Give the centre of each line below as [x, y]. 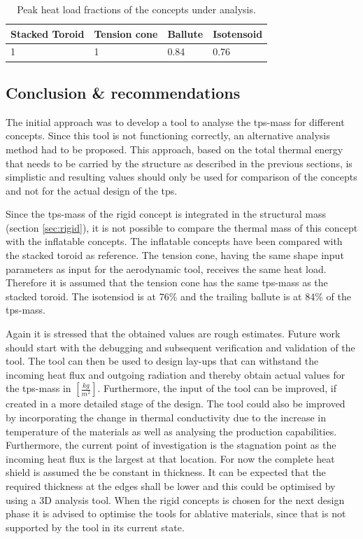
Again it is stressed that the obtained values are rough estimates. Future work [173, 334]
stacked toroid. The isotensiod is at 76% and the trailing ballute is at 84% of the [178, 296]
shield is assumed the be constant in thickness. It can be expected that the [166, 472]
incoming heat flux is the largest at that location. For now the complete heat [170, 458]
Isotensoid [238, 33]
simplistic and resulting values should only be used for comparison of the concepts [181, 177]
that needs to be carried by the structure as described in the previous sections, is [179, 163]
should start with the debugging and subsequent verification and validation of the [180, 347]
